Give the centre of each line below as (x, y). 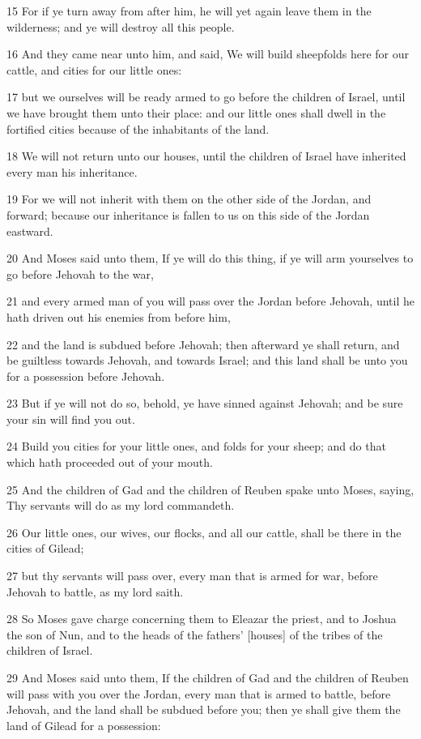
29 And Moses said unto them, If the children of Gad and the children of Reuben (208, 677)
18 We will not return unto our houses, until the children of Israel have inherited (206, 156)
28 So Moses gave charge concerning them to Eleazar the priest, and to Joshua (202, 619)
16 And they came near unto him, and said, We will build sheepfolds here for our (208, 54)
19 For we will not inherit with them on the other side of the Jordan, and (189, 199)
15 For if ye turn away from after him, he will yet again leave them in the (189, 11)
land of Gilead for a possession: (84, 725)
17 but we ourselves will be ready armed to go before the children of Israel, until (206, 97)
